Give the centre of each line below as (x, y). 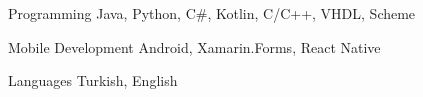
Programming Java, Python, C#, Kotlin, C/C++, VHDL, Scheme (212, 13)
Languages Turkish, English (93, 80)
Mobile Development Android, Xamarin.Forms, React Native (194, 46)
